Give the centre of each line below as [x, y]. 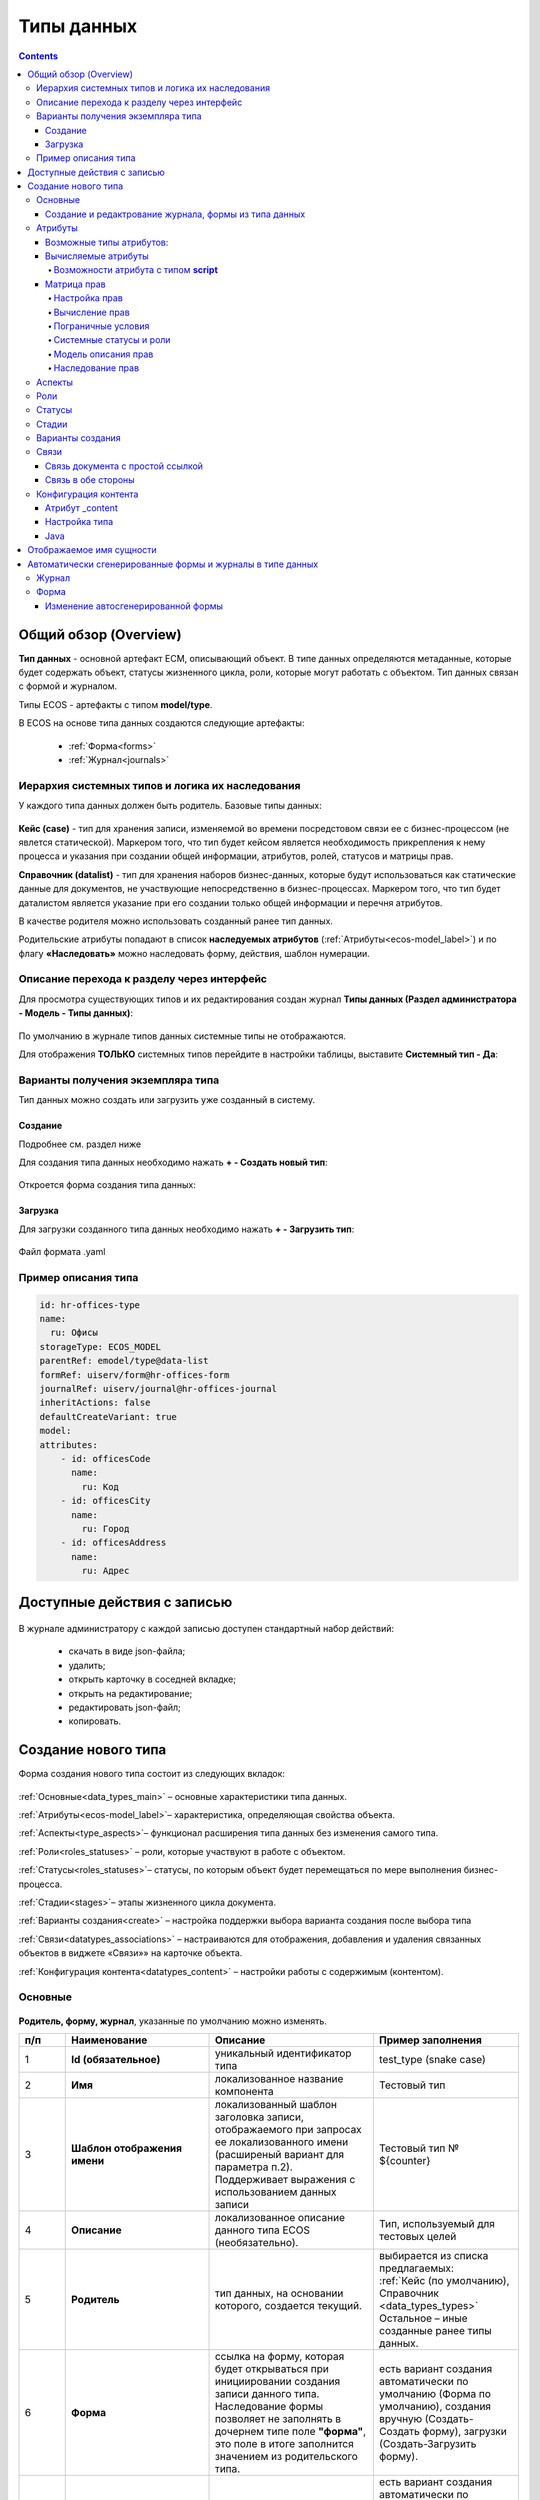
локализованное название [279, 2078]
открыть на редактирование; [130, 1693]
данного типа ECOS [262, 2230]
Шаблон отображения [127, 2148]
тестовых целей [417, 2236]
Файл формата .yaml [62, 1252]
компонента [244, 2091]
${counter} [404, 2160]
